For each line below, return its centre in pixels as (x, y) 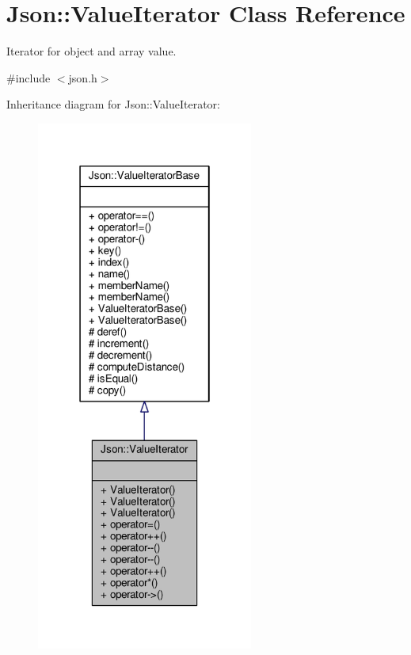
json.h (83, 77)
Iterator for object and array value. (91, 51)
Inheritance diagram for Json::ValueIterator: (114, 104)
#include (29, 77)
